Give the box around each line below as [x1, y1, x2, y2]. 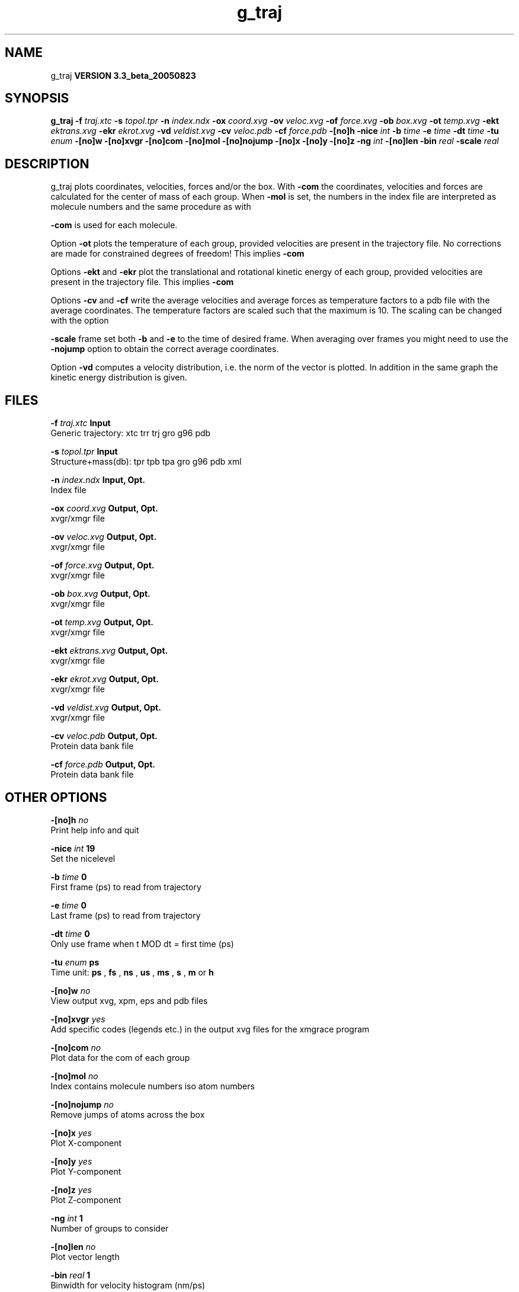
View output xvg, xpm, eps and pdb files [50, 995, 208, 1006]
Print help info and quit [50, 824, 139, 835]
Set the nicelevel [50, 853, 116, 864]
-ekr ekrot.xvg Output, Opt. [50, 674, 159, 685]
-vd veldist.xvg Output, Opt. [50, 702, 161, 713]
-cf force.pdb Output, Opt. [50, 759, 155, 770]
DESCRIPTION [5, 156, 89, 171]
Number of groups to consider [50, 1223, 169, 1233]
